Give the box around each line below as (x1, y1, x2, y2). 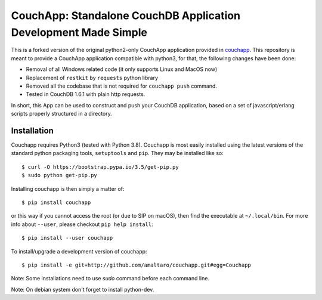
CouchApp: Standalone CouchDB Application (11, 9, 241, 22)
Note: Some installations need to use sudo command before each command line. (11, 275, 210, 282)
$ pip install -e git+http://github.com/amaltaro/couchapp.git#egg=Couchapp (21, 261, 252, 268)
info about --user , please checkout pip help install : (11, 221, 153, 228)
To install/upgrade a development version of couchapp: (11, 248, 147, 255)
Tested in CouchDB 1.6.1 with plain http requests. (26, 91, 145, 98)
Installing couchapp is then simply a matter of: (11, 185, 125, 192)
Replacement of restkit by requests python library (26, 74, 158, 81)
